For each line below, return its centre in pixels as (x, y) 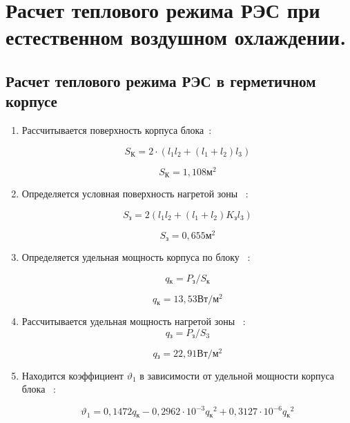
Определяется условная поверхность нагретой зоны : (135, 194)
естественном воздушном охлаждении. (176, 37)
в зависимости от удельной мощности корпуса (237, 375)
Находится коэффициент (72, 375)
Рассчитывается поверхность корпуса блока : (117, 130)
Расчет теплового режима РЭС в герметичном (161, 80)
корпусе (31, 101)
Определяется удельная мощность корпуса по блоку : (136, 257)
